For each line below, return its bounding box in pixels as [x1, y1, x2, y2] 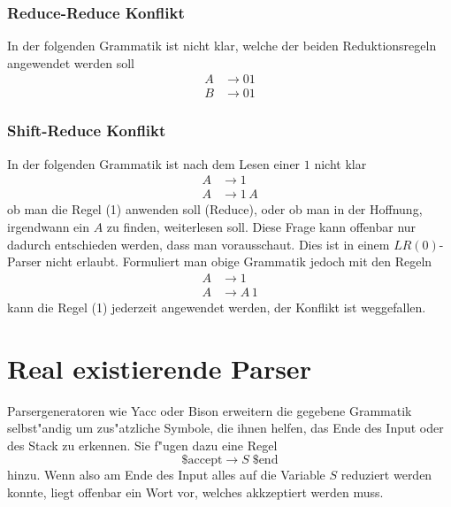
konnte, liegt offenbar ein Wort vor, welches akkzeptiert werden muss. [7, 482, 384, 501]
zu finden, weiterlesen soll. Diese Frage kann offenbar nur [106, 217, 417, 235]
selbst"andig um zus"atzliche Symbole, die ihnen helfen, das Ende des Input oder [7, 419, 444, 437]
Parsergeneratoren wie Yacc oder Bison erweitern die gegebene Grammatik [7, 401, 412, 419]
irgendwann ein [7, 217, 90, 235]
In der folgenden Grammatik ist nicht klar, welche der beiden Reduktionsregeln [7, 36, 437, 55]
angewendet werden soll [7, 53, 134, 72]
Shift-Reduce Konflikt [7, 119, 166, 142]
